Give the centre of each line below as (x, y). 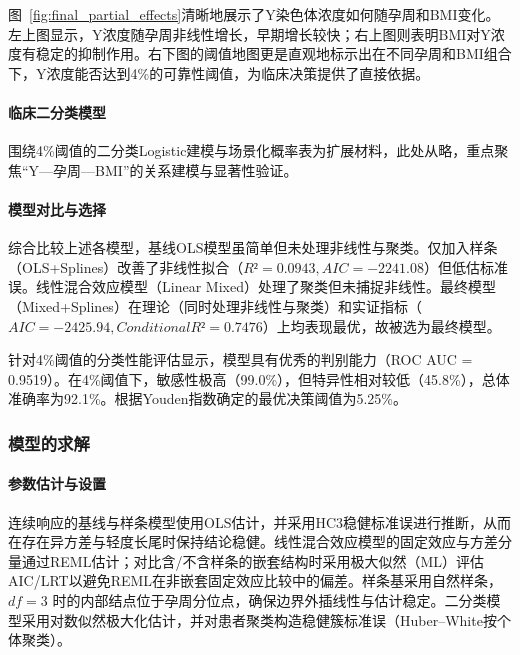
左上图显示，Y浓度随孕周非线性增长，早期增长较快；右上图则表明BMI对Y (249, 33)
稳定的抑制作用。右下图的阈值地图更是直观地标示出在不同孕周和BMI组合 (273, 53)
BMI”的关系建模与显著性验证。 (196, 169)
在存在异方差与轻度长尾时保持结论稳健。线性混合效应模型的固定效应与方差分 (260, 541)
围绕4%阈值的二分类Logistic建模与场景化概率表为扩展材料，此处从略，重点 (251, 150)
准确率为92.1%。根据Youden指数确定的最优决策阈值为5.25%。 (208, 398)
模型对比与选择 (57, 208)
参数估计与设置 (57, 483)
